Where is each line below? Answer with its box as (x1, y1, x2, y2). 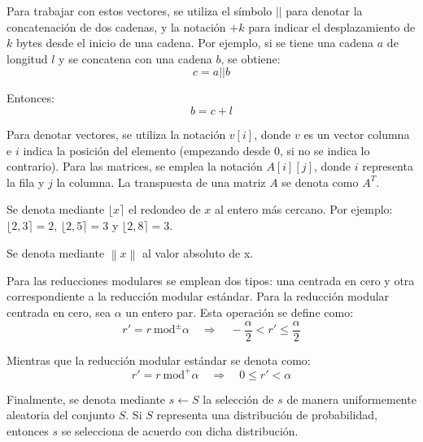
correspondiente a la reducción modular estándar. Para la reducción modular (7, 288, 390, 305)
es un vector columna (303, 125, 410, 142)
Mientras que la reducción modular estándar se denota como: (7, 351, 311, 368)
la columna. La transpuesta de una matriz (56, 173, 266, 190)
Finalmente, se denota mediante (7, 390, 166, 407)
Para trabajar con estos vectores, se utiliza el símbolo (7, 2, 273, 19)
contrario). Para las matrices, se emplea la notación (7, 158, 263, 175)
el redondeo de (128, 201, 201, 218)
